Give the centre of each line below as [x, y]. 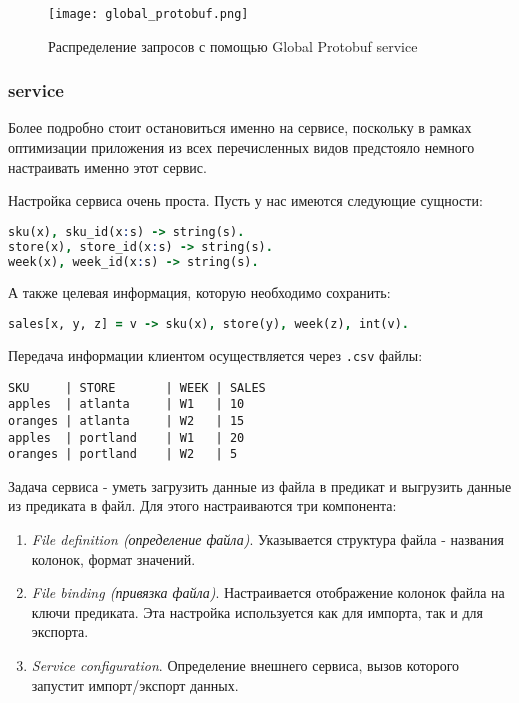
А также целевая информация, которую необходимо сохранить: [199, 292]
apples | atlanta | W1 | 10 [126, 404]
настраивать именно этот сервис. [107, 166]
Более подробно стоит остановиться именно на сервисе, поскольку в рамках [240, 127]
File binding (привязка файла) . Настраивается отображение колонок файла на [268, 592]
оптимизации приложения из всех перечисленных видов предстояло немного [241, 147]
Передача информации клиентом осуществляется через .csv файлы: [215, 354]
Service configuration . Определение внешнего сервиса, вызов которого [245, 665]
